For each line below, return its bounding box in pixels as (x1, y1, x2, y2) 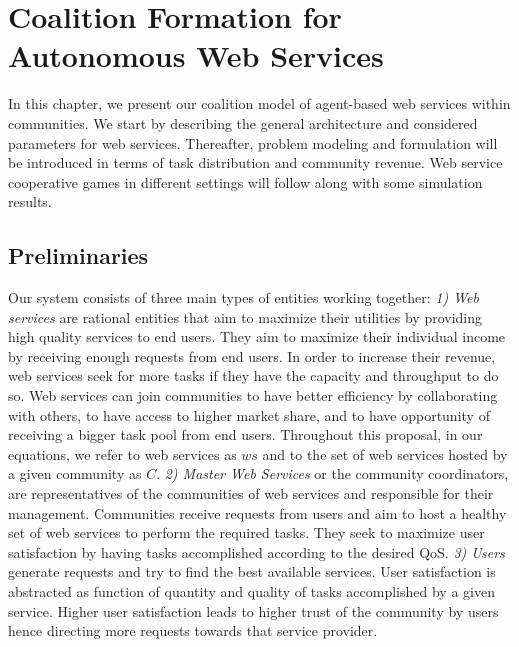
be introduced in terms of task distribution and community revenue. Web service (8, 152, 503, 173)
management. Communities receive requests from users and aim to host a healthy (8, 502, 507, 523)
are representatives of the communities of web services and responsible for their (8, 483, 494, 504)
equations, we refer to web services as (8, 443, 237, 464)
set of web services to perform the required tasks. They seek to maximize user (8, 522, 485, 543)
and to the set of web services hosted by (262, 443, 508, 464)
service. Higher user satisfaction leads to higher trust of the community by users (8, 600, 499, 621)
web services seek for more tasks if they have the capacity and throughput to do (8, 365, 499, 386)
